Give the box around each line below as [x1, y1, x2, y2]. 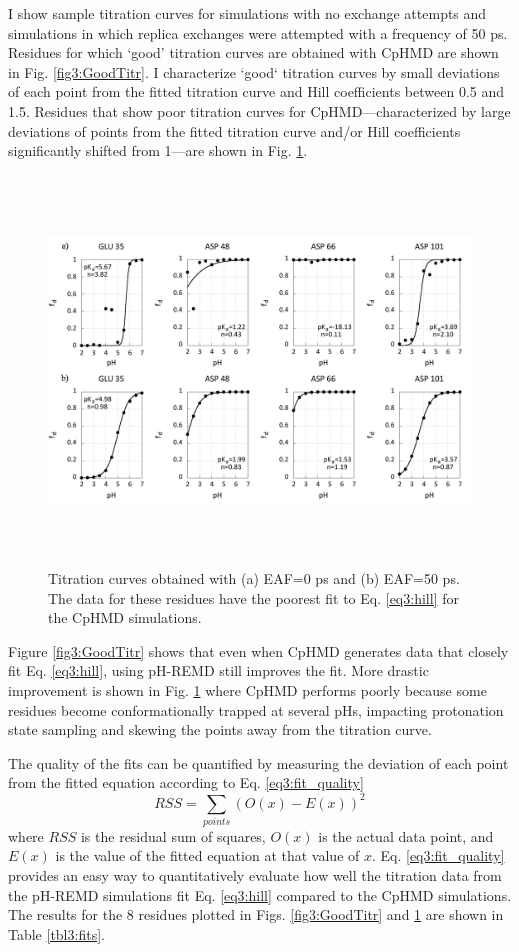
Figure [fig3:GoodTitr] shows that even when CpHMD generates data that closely [8, 640, 509, 661]
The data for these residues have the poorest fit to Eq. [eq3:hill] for [48, 587, 459, 608]
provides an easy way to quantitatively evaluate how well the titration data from [8, 865, 502, 886]
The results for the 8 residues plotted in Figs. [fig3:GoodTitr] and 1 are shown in [8, 904, 504, 925]
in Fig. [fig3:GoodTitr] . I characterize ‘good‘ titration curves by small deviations [8, 61, 500, 82]
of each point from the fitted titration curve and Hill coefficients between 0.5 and [8, 81, 505, 102]
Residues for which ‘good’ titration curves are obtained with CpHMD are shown [8, 42, 499, 63]
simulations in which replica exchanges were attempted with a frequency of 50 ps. [8, 22, 508, 43]
